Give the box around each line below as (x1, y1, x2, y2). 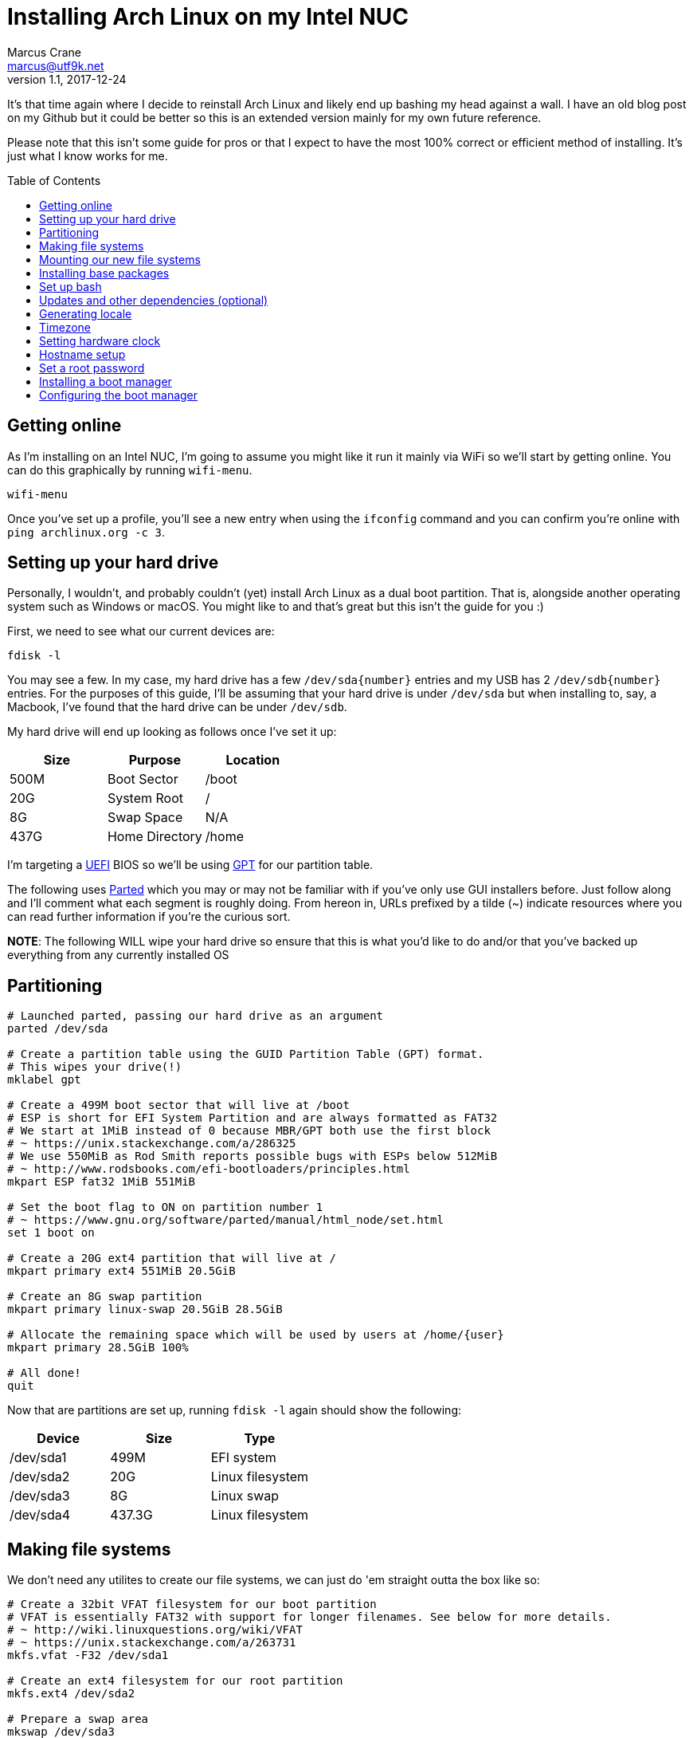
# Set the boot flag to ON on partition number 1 (7, 1201, 323, 1214)
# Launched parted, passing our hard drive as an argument (7, 1009, 384, 1023)
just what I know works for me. (7, 148, 168, 163)
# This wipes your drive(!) (7, 1060, 182, 1074)
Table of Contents (7, 173, 101, 187)
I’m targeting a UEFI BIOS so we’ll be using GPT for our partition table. (7, 858, 374, 872)
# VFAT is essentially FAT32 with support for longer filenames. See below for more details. (7, 1610, 612, 1624)
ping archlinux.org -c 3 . (7, 525, 165, 539)
